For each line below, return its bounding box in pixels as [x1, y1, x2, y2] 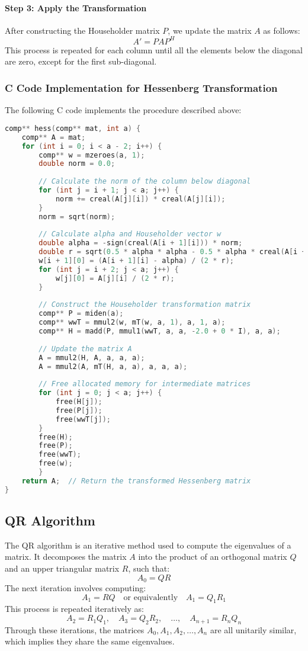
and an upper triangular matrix [5, 562, 120, 575]
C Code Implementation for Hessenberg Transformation [5, 81, 278, 95]
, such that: [128, 562, 170, 575]
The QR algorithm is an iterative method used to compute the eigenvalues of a [5, 538, 291, 551]
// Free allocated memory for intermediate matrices [38, 380, 251, 389]
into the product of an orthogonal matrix [138, 550, 287, 563]
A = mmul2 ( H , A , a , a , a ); [38, 353, 145, 362]
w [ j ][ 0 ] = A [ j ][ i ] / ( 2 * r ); [55, 274, 175, 283]
